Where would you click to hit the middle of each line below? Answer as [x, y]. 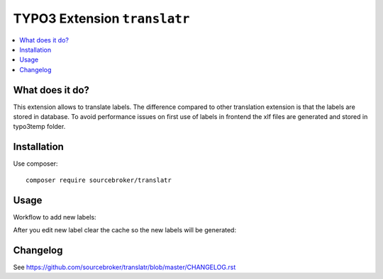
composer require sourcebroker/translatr [99, 180]
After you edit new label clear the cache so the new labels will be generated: [125, 230]
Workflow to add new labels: [55, 217]
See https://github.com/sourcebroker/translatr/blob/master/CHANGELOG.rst [124, 267]
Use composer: [35, 164]
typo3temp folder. [39, 127]
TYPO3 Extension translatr [101, 18]
